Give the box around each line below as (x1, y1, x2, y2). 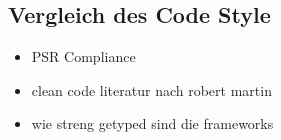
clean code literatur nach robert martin (31, 79, 272, 100)
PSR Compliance (31, 46, 136, 67)
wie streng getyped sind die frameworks (31, 113, 274, 134)
